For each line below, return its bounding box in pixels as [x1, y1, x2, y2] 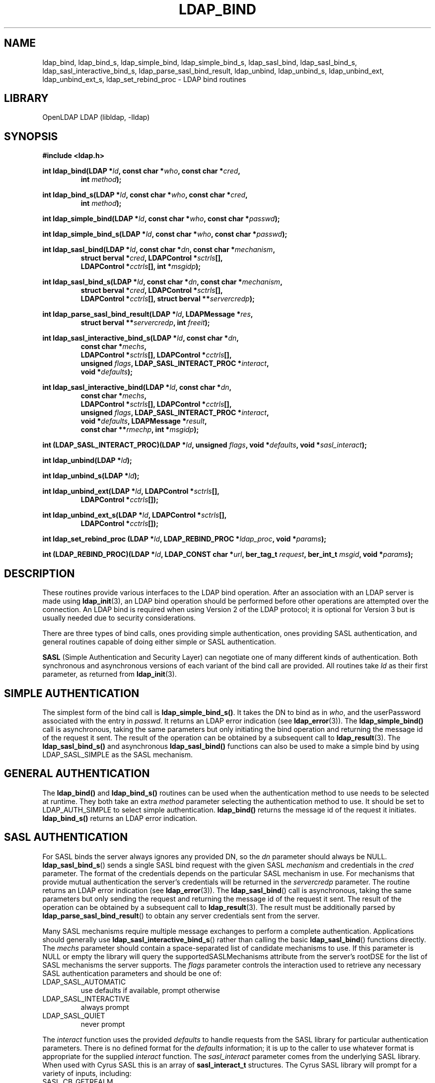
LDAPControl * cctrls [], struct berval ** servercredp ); [80, 294, 255, 303]
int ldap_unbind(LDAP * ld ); [42, 456, 132, 465]
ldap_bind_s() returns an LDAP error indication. [42, 813, 198, 822]
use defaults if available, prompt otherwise [80, 986, 220, 994]
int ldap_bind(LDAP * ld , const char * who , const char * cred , [42, 167, 240, 176]
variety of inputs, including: [42, 1069, 132, 1078]
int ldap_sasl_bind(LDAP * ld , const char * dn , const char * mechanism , [42, 245, 276, 254]
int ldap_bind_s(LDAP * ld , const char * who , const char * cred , [42, 190, 248, 199]
